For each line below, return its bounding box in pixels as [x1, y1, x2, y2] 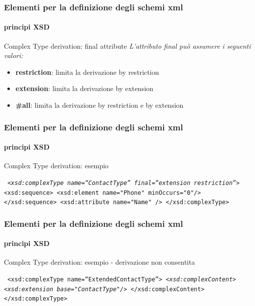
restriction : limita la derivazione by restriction [15, 66, 159, 77]
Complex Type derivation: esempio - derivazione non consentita [4, 257, 195, 267]
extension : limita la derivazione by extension [15, 83, 154, 93]
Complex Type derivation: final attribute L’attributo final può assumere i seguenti [4, 40, 251, 51]
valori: [4, 50, 23, 61]
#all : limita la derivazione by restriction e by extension [15, 100, 184, 110]
